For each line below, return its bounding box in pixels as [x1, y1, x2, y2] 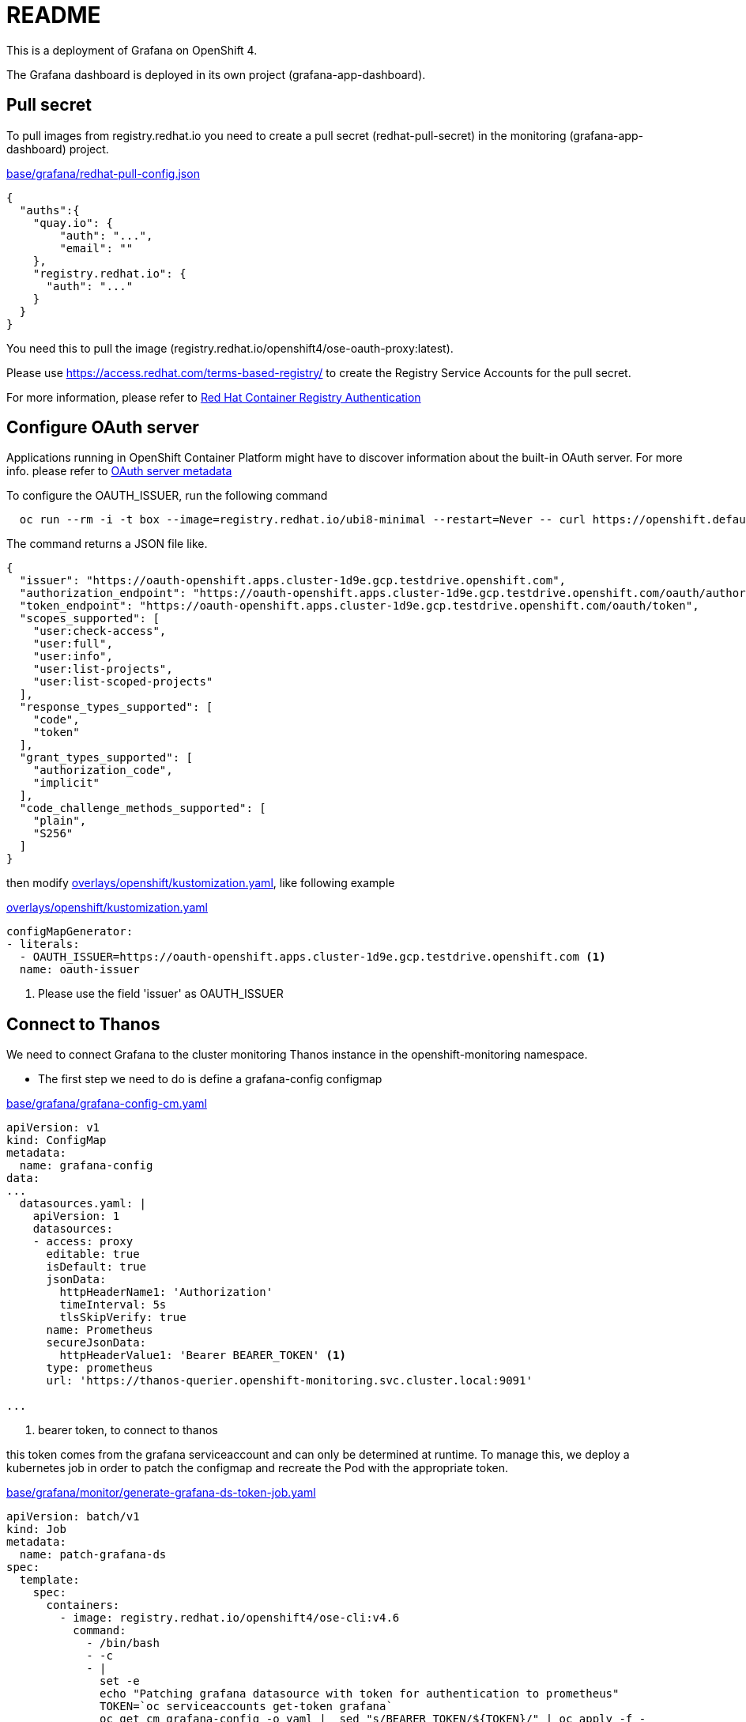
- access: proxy [32, 1235, 134, 1248]
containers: [46, 1599, 120, 1612]
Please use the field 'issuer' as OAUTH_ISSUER [38, 987, 284, 1001]
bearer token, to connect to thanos [38, 1423, 218, 1437]
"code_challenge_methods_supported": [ [19, 802, 266, 815]
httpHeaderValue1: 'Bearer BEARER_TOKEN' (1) [59, 1349, 346, 1362]
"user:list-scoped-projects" [32, 675, 213, 689]
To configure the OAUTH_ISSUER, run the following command [6, 489, 328, 503]
